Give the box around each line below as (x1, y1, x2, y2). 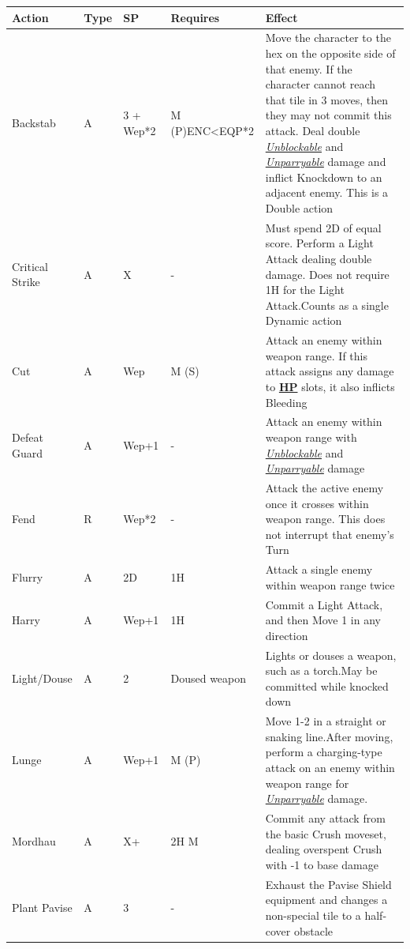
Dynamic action (265, 312, 342, 329)
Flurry (12, 568, 43, 585)
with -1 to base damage (265, 856, 378, 872)
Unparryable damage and (265, 153, 386, 170)
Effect (265, 9, 298, 25)
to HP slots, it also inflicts (265, 378, 395, 394)
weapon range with (265, 428, 357, 445)
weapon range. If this (265, 347, 367, 363)
